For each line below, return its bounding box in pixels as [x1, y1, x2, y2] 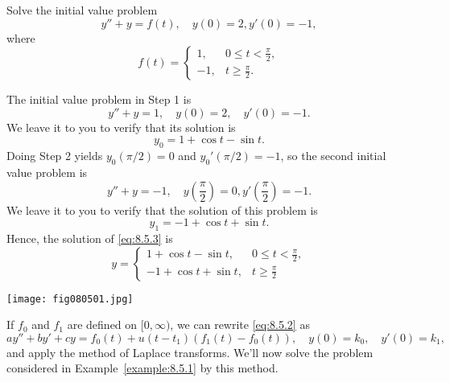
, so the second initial [280, 147, 386, 164]
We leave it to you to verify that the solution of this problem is [6, 201, 318, 218]
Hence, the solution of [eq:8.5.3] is [6, 229, 173, 246]
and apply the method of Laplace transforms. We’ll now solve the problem [6, 343, 374, 360]
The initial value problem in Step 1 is [6, 91, 192, 108]
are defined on [67, 316, 138, 333]
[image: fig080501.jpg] [6, 293, 134, 305]
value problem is [6, 163, 88, 180]
